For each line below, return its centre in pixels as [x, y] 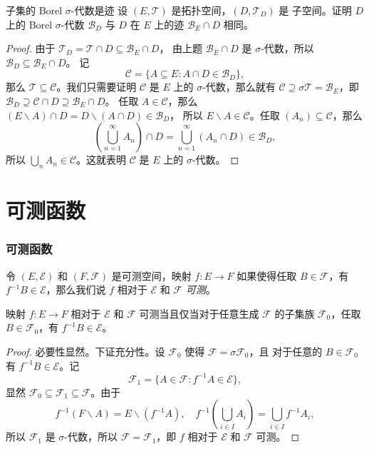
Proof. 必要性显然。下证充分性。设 [85, 351]
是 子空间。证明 [315, 10]
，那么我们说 [76, 289]
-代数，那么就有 [239, 87]
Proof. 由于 [31, 48]
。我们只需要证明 [97, 87]
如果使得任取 [267, 275]
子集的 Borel [34, 10]
